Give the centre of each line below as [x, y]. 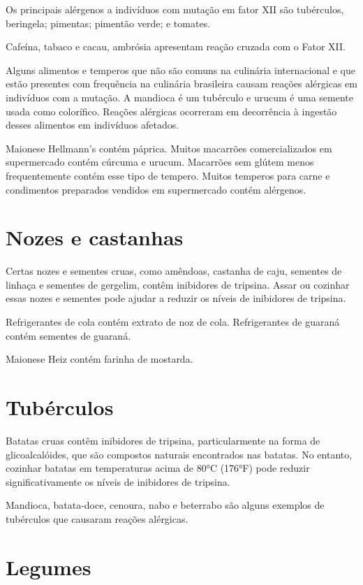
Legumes [49, 566]
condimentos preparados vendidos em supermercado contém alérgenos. [156, 189]
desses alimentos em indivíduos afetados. [92, 125]
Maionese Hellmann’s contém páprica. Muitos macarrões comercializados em [169, 148]
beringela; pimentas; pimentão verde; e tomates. [108, 23]
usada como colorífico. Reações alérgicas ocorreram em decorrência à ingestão [171, 111]
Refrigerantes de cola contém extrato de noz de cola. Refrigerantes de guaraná [173, 322]
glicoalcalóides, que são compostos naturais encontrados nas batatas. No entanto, [179, 454]
